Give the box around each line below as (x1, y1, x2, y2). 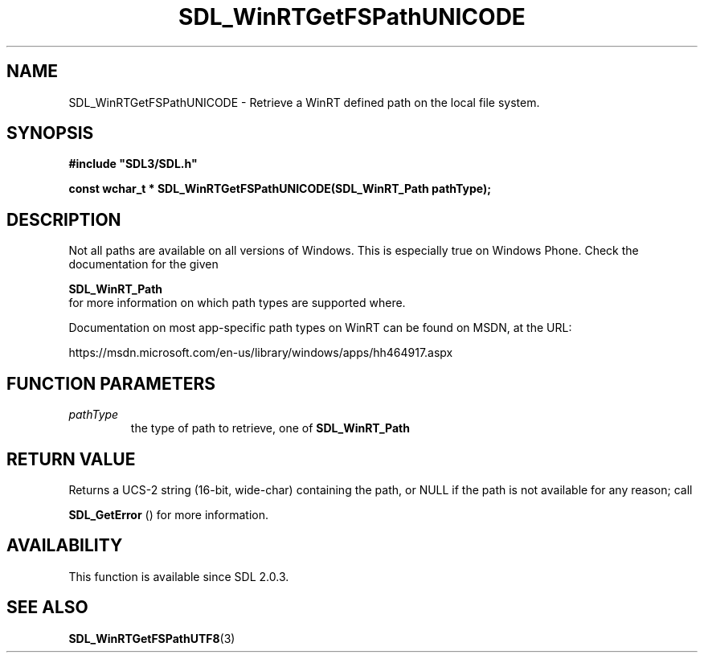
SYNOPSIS (6, 123, 94, 144)
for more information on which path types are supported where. (68, 296, 406, 310)
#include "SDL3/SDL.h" (68, 157, 198, 171)
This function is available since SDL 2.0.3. (68, 569, 289, 583)
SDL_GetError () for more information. (68, 507, 269, 522)
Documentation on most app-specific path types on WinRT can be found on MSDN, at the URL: (68, 321, 572, 335)
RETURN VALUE (6, 448, 136, 469)
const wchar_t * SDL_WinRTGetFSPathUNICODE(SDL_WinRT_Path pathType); (68, 182, 492, 196)
